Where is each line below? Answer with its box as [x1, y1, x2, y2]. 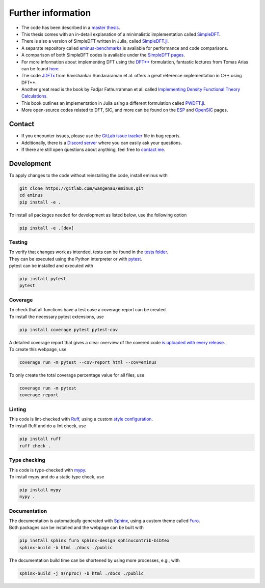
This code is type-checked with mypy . [9, 467, 87, 473]
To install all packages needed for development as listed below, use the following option [9, 212, 187, 218]
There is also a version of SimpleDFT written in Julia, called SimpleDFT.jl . [21, 38, 169, 44]
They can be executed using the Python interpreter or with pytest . [9, 256, 142, 262]
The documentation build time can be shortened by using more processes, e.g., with [9, 557, 180, 563]
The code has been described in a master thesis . [21, 25, 120, 30]
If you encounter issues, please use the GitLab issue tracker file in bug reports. [21, 133, 181, 139]
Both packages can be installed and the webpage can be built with [9, 525, 144, 530]
